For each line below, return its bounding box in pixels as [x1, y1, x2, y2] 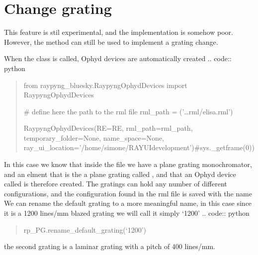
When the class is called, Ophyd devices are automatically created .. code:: [4, 53, 232, 64]
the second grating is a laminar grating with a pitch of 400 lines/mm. [4, 241, 216, 252]
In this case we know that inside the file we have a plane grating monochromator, [4, 159, 252, 170]
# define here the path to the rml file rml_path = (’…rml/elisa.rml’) [23, 106, 233, 116]
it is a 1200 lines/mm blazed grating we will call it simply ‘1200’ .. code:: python [4, 208, 250, 218]
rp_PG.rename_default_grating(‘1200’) [23, 224, 147, 235]
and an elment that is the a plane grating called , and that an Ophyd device [4, 169, 236, 179]
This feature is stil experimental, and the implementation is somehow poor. [4, 27, 233, 37]
